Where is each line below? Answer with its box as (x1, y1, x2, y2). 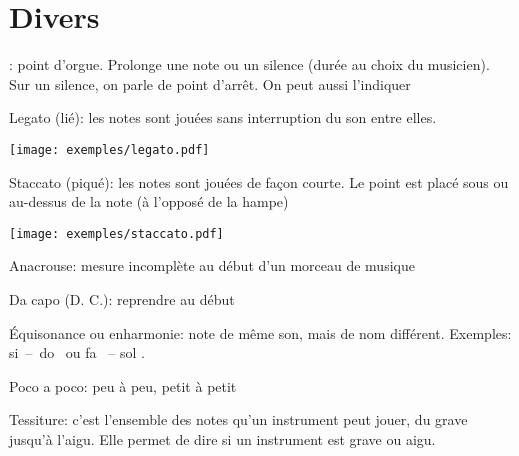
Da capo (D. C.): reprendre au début (9, 289, 235, 309)
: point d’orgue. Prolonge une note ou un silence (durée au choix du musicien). (9, 54, 490, 75)
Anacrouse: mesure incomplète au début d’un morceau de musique (9, 255, 415, 276)
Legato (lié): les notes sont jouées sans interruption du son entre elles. (9, 107, 437, 128)
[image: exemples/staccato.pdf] (9, 226, 224, 241)
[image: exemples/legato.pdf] (9, 142, 210, 157)
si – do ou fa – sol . (9, 342, 145, 363)
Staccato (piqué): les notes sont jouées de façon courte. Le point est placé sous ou (9, 171, 509, 192)
